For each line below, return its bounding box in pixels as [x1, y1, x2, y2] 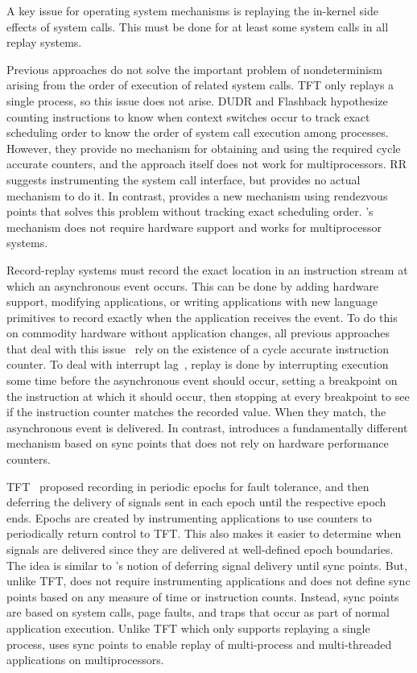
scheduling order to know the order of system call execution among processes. [6, 124, 389, 141]
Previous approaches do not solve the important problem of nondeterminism [6, 60, 382, 77]
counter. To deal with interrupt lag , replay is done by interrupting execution [6, 356, 389, 373]
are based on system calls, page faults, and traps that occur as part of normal [6, 604, 390, 621]
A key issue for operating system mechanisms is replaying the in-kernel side [6, 2, 378, 19]
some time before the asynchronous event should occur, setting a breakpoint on [6, 372, 398, 389]
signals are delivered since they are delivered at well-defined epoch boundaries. [6, 541, 394, 557]
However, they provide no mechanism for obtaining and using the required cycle [6, 139, 401, 156]
